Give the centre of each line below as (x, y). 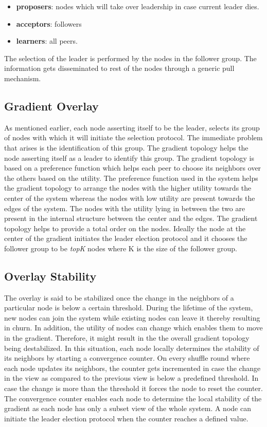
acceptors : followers (49, 23)
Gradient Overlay (51, 106)
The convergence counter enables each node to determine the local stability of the (133, 398)
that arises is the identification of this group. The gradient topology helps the (126, 147)
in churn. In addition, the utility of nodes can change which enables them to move (133, 328)
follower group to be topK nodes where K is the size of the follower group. (121, 248)
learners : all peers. (47, 41)
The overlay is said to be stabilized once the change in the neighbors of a (119, 297)
